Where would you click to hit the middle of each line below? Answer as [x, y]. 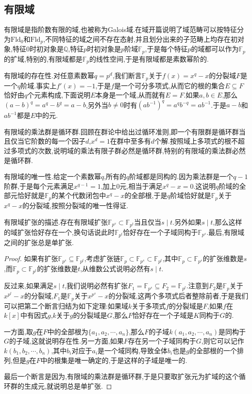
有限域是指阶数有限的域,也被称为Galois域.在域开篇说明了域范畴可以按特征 [121, 29]
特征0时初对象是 [38, 49]
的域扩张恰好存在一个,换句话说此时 [59, 232]
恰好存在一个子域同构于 [160, 232]
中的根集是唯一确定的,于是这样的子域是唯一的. [114, 360]
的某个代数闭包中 [79, 195]
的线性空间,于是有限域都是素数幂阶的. [149, 58]
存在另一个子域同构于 [162, 341]
